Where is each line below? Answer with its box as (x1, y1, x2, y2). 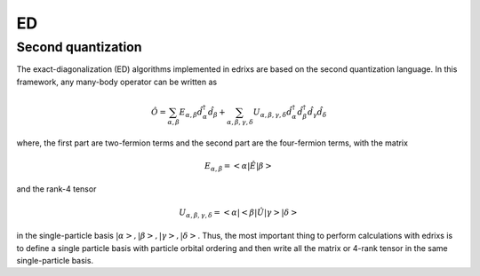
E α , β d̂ (179, 106, 204, 119)
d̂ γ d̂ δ (307, 106, 327, 119)
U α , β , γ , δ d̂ (252, 106, 292, 119)
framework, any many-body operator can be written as (16, 76, 218, 87)
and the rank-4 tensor (16, 184, 97, 194)
